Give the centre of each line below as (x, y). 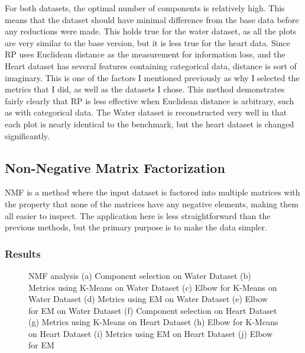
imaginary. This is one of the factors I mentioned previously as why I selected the (152, 77)
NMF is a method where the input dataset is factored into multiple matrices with (152, 192)
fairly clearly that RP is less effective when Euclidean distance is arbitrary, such (150, 100)
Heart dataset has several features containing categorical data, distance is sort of (151, 65)
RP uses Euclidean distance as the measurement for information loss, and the (145, 54)
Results (23, 253)
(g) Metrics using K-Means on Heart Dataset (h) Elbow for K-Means (153, 322)
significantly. (27, 135)
